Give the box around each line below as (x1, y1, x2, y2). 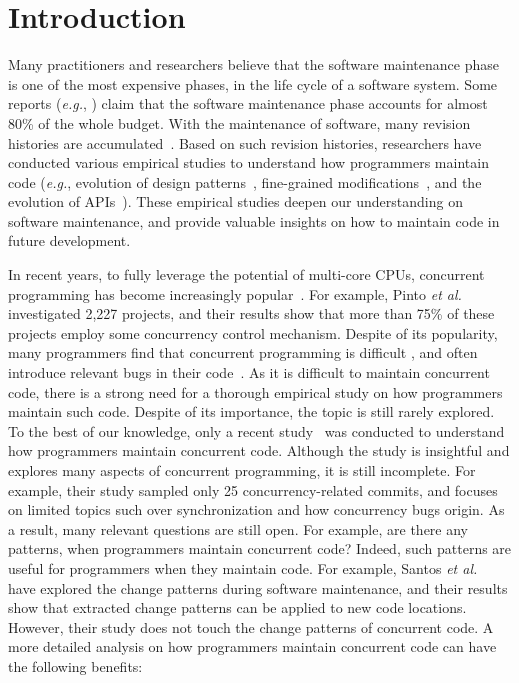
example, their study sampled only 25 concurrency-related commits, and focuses (8, 479, 498, 500)
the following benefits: (8, 655, 143, 676)
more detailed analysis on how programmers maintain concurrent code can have (8, 636, 497, 657)
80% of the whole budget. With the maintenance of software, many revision (8, 112, 471, 133)
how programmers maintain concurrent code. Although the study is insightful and (8, 440, 510, 461)
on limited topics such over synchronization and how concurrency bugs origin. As (8, 499, 505, 520)
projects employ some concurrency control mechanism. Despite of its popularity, (8, 322, 498, 343)
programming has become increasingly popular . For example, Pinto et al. (8, 283, 462, 304)
